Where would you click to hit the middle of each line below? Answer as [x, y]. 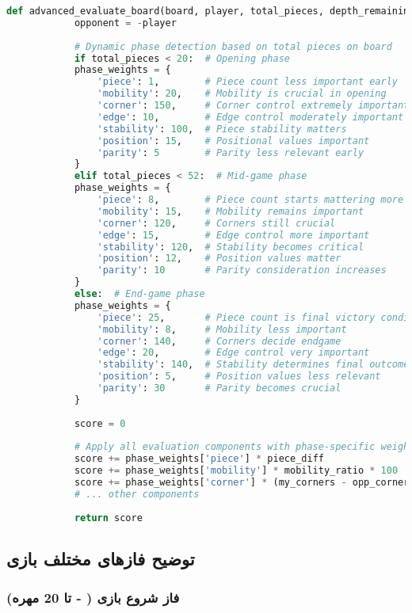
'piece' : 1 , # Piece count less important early [248, 82]
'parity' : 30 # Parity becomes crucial [219, 388]
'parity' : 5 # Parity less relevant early [231, 152]
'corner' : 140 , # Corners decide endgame [219, 341]
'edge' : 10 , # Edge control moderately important [250, 117]
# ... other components [137, 494]
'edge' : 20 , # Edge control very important [233, 353]
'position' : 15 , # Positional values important [233, 141]
